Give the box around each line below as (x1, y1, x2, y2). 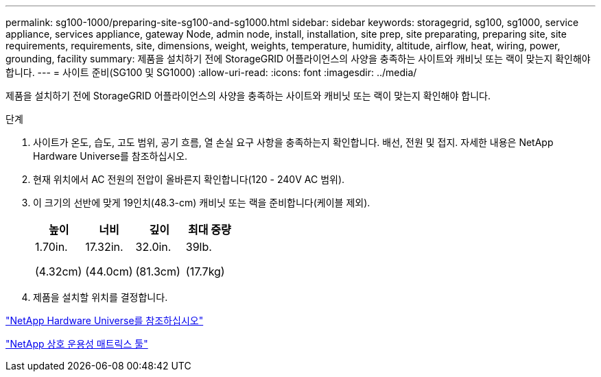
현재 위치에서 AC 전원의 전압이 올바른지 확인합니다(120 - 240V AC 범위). (33, 173, 345, 185)
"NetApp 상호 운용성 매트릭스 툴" (5, 338, 148, 350)
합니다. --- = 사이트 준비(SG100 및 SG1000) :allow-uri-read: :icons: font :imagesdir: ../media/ (5, 66, 417, 78)
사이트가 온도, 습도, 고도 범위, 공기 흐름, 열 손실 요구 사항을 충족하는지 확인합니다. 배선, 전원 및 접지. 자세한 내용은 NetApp (33, 136, 554, 148)
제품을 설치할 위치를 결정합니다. (33, 291, 168, 303)
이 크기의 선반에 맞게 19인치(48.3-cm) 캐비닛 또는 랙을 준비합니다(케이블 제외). (33, 197, 370, 208)
